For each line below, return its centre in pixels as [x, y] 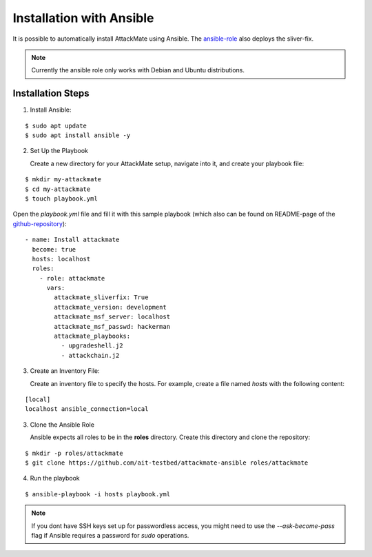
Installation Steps [51, 93]
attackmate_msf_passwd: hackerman [112, 326]
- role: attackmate [72, 278]
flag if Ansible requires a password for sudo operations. [110, 535]
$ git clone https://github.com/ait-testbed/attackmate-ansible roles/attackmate [167, 463]
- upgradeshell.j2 [92, 346]
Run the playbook [55, 478]
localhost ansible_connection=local [87, 409]
